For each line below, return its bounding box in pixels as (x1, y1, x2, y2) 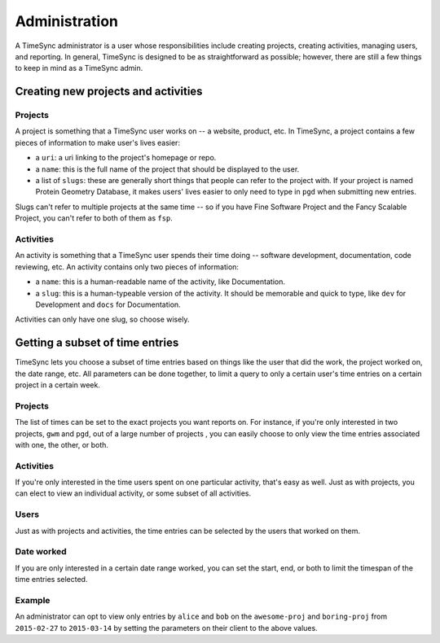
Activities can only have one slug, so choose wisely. (15, 314, 190, 325)
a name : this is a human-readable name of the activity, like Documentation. (35, 277, 285, 287)
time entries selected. (15, 575, 88, 584)
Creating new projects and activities (15, 85, 203, 98)
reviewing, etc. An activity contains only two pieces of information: (15, 261, 240, 272)
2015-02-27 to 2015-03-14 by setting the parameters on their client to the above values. (15, 623, 318, 632)
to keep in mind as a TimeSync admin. (15, 63, 143, 73)
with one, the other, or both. (15, 440, 109, 449)
